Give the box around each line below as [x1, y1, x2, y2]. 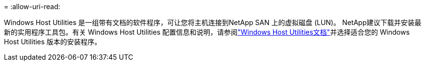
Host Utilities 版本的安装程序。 [4, 38, 102, 46]
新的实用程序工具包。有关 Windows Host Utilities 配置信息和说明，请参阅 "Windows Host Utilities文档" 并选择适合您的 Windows [4, 28, 410, 36]
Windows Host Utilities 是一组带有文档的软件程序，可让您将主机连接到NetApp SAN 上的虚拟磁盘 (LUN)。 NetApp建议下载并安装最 [4, 18, 422, 26]
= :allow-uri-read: [4, 2, 61, 11]
